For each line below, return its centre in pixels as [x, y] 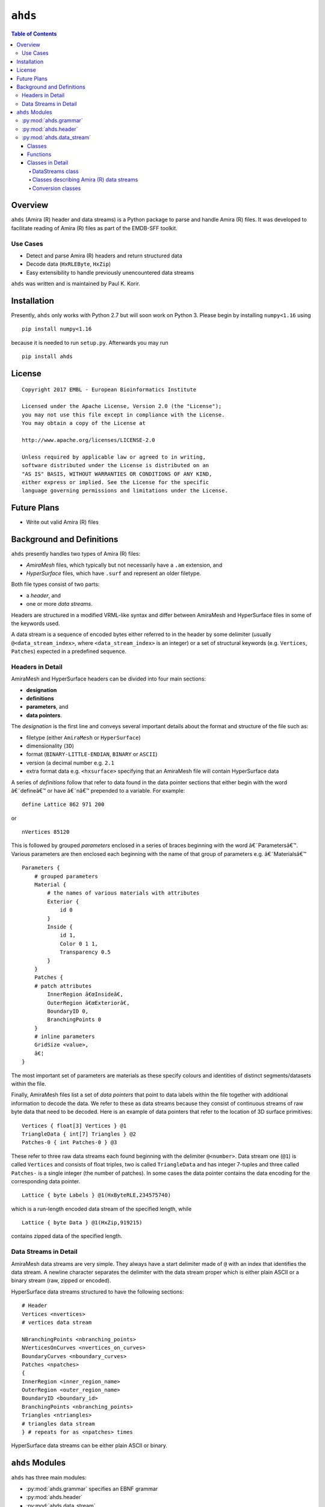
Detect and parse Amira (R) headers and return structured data [104, 256]
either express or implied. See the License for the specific [116, 482]
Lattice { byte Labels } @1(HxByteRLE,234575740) [97, 1195]
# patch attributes [63, 986]
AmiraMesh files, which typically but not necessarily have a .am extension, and [124, 565]
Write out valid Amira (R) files [62, 522]
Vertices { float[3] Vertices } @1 [74, 1125]
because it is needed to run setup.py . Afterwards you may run [90, 342]
